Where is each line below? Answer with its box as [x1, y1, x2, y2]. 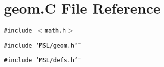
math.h [45, 27, 66, 34]
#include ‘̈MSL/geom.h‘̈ [4, 42, 78, 49]
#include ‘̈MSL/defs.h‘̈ [4, 57, 78, 64]
